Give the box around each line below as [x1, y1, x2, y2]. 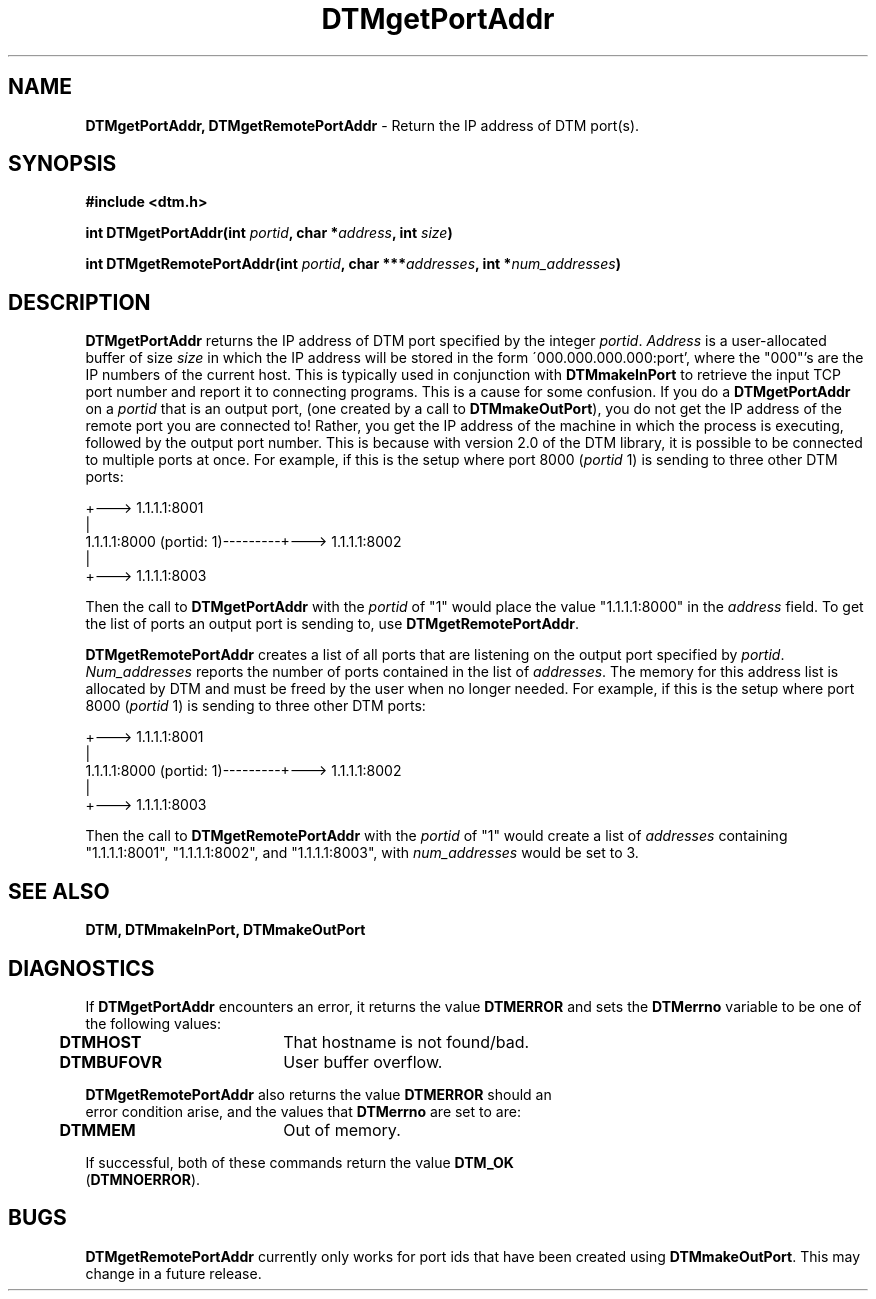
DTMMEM [59, 1119, 136, 1140]
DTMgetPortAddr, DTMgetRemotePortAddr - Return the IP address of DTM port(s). [85, 116, 640, 134]
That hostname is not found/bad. [283, 1031, 530, 1052]
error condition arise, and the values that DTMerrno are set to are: [85, 1102, 521, 1120]
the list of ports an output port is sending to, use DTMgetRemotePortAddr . [85, 615, 579, 633]
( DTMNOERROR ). [85, 1170, 201, 1188]
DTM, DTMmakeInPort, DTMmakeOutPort [85, 921, 366, 939]
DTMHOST [59, 1031, 142, 1052]
